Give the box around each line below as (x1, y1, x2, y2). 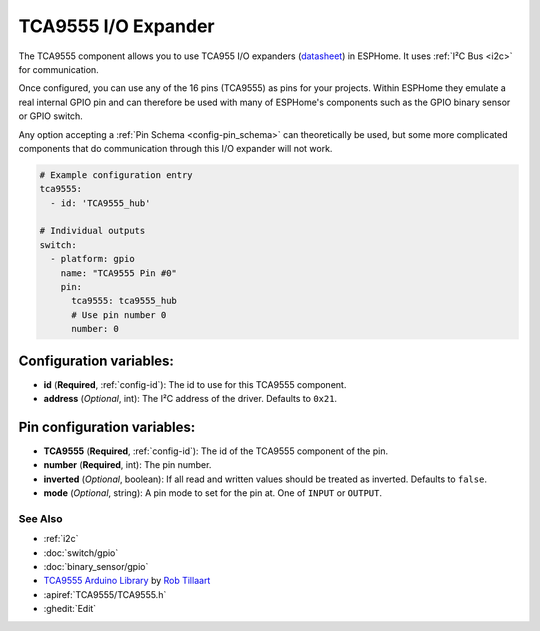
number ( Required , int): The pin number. (43, 459, 212, 471)
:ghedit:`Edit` (43, 603, 97, 615)
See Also (18, 511, 63, 525)
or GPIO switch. (18, 110, 84, 122)
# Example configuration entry (39, 169, 194, 180)
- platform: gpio (50, 253, 135, 265)
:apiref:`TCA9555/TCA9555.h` (43, 588, 167, 600)
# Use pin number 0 (71, 309, 167, 320)
